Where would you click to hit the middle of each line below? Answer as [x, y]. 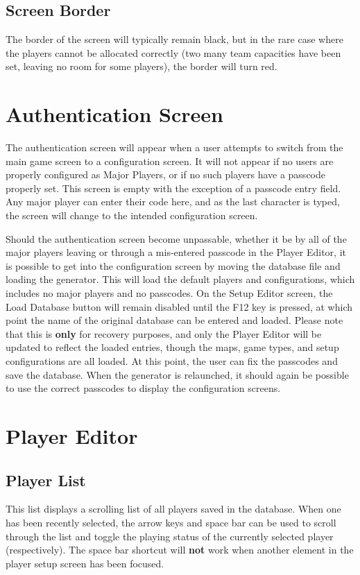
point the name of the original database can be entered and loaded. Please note [174, 320]
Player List [46, 480]
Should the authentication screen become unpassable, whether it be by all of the [176, 238]
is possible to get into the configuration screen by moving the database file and [173, 265]
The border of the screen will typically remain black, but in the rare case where [174, 39]
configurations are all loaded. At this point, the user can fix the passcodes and [172, 361]
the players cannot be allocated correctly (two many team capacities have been [173, 52]
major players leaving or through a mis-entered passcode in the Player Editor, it [176, 252]
